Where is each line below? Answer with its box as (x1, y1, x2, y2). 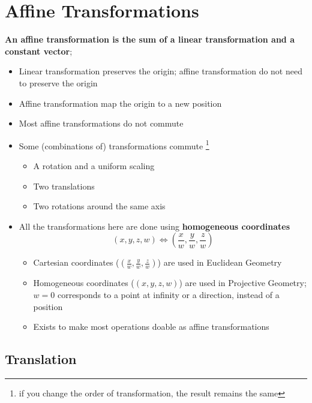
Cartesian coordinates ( (33, 256, 119, 269)
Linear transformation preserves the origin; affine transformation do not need (19, 65, 302, 77)
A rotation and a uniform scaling (33, 159, 155, 172)
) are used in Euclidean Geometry (157, 256, 282, 269)
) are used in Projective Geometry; (179, 276, 307, 289)
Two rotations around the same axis (33, 200, 166, 212)
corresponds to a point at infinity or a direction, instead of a (57, 288, 280, 300)
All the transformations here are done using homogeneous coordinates (19, 219, 290, 232)
